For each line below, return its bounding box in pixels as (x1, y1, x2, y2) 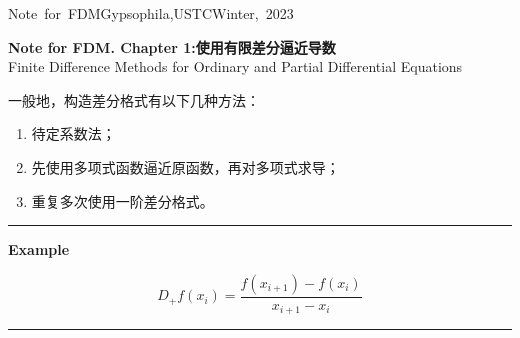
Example (8, 239, 70, 260)
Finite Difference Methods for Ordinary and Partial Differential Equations (8, 56, 463, 77)
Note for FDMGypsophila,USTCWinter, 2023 (8, 3, 294, 23)
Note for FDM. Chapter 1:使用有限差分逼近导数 (8, 36, 336, 57)
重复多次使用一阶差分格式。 (31, 190, 214, 211)
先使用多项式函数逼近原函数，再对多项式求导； (31, 156, 340, 177)
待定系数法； (31, 123, 116, 144)
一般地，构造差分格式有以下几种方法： (8, 89, 260, 110)
